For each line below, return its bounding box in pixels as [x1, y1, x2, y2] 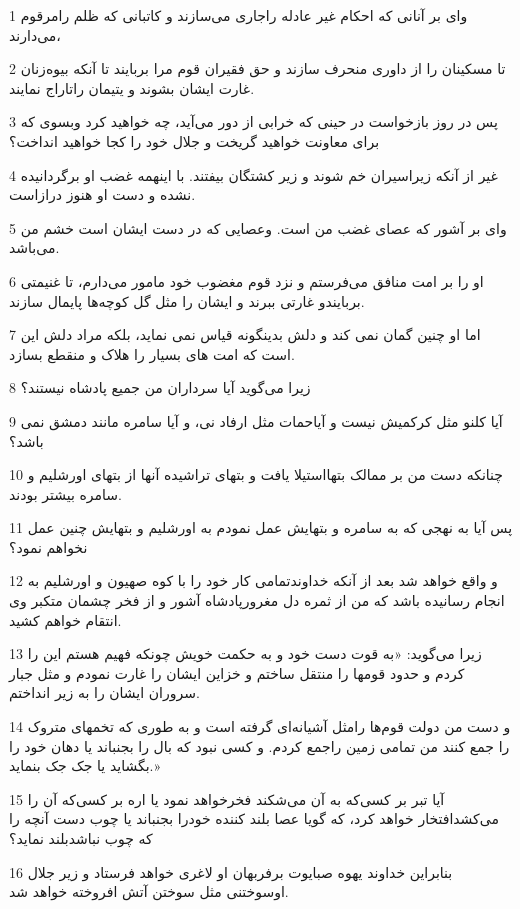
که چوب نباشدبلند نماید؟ [9, 828, 153, 848]
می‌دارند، [9, 24, 61, 45]
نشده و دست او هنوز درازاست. [9, 184, 196, 205]
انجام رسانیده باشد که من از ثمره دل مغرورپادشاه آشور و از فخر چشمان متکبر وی [9, 590, 505, 611]
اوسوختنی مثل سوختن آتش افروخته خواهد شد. [9, 881, 289, 902]
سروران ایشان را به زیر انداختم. [9, 682, 200, 703]
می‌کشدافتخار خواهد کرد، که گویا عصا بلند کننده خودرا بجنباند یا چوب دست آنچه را [9, 808, 499, 829]
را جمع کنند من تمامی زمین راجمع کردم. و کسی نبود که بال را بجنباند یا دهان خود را [9, 735, 510, 756]
